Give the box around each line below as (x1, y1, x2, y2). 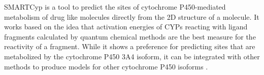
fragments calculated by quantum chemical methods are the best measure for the (4, 31, 256, 42)
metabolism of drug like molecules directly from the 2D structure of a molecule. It (4, 11, 259, 22)
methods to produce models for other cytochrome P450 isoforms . (4, 61, 208, 71)
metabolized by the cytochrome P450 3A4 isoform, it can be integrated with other (4, 51, 260, 61)
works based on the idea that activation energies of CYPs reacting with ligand (4, 21, 248, 32)
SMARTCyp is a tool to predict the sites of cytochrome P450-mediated (4, 2, 226, 12)
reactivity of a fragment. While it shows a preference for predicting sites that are (4, 41, 255, 52)
